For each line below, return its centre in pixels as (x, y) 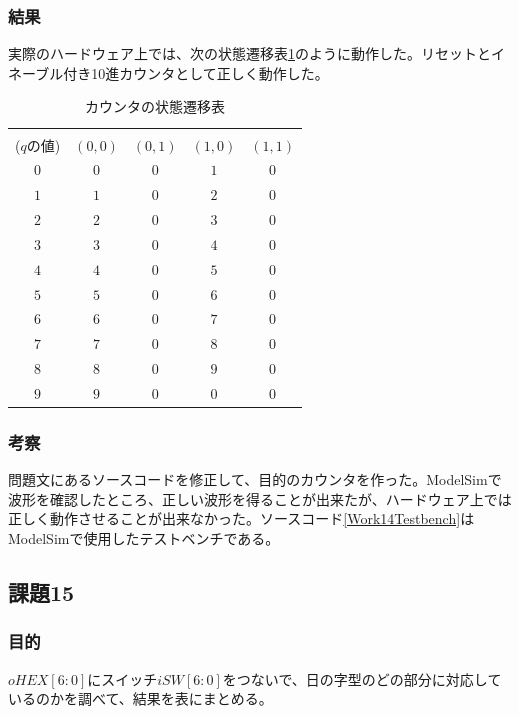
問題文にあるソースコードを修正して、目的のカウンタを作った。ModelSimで (255, 479)
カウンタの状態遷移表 (154, 106)
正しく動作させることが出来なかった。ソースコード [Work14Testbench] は (241, 518)
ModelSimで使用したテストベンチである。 (144, 538)
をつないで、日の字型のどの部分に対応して (362, 678)
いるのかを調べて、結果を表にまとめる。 (140, 698)
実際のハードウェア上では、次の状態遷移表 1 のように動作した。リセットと (249, 53)
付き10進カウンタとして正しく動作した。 (196, 72)
